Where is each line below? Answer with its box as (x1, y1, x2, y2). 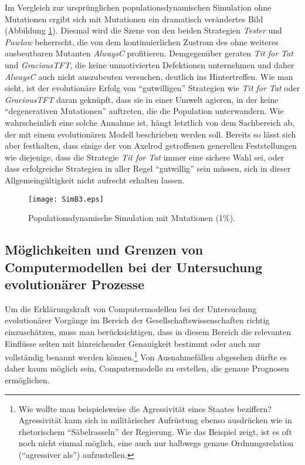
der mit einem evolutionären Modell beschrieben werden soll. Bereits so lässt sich (5, 128, 296, 140)
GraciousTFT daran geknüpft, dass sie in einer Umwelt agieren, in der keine (5, 93, 279, 105)
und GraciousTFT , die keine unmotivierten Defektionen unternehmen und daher (5, 58, 294, 71)
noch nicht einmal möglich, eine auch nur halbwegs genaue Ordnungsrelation (18, 437, 294, 449)
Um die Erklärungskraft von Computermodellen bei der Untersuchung (5, 302, 257, 315)
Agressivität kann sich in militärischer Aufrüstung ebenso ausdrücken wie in (18, 414, 292, 426)
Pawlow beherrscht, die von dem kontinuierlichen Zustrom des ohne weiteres (5, 35, 279, 48)
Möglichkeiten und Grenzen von (5, 240, 204, 259)
